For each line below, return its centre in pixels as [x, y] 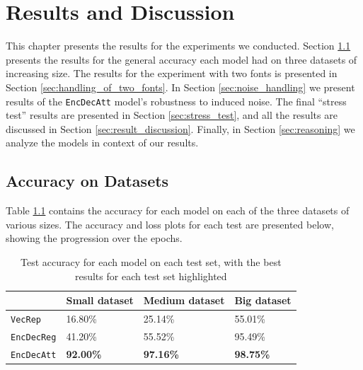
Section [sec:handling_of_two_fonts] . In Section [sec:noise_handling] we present [180, 87]
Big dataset [263, 300]
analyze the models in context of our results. [102, 143]
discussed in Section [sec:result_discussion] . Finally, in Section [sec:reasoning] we [180, 128]
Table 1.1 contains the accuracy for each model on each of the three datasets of [178, 210]
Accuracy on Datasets [87, 181]
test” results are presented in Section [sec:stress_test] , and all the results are [172, 115]
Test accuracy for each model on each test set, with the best [151, 261]
